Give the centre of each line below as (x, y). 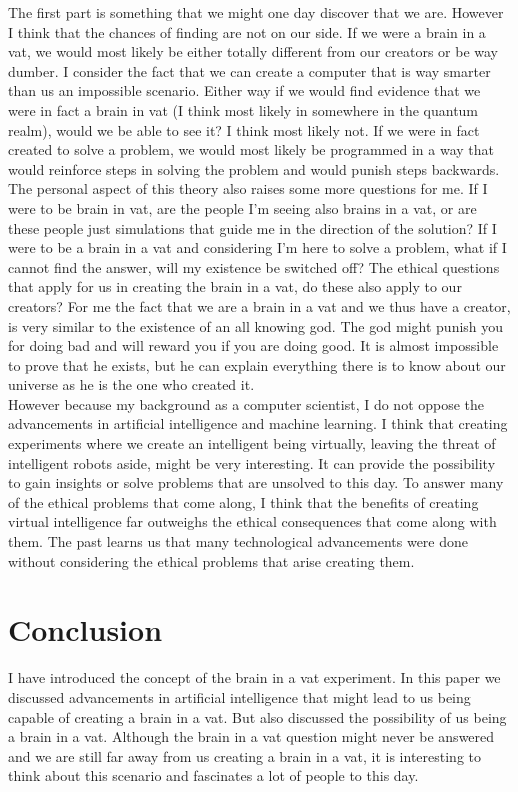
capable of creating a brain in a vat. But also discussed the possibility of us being (257, 716)
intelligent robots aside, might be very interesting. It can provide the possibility (252, 462)
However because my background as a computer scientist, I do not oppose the (246, 403)
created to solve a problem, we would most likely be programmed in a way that (251, 149)
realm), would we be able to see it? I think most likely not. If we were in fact (244, 129)
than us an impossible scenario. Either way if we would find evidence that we (244, 90)
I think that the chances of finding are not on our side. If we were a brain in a (247, 31)
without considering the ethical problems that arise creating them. (211, 560)
